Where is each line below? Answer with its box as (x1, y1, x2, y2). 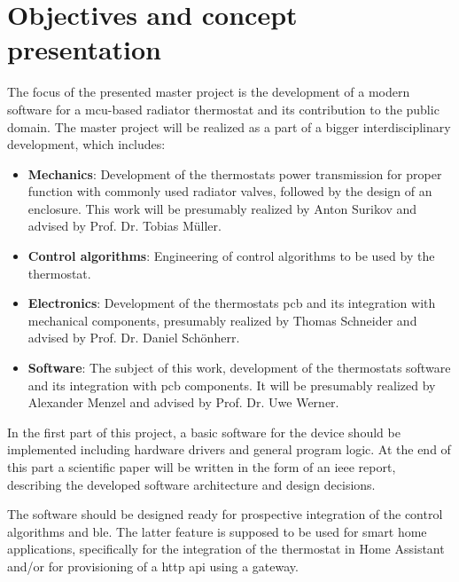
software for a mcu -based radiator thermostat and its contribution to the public (7, 99, 440, 118)
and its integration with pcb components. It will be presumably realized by (27, 375, 436, 394)
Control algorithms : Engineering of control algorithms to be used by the (27, 247, 435, 265)
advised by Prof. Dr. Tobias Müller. (27, 216, 222, 235)
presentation (7, 31, 161, 67)
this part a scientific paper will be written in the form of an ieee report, (7, 458, 396, 476)
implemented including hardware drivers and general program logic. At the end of (7, 440, 451, 459)
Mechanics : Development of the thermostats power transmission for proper (27, 164, 442, 183)
